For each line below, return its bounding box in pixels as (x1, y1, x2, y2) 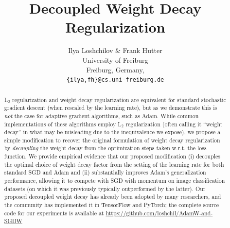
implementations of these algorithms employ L (4, 120, 122, 128)
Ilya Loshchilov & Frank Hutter (68, 45, 162, 55)
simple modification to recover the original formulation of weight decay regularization (4, 136, 220, 144)
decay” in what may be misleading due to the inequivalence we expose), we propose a (4, 128, 221, 136)
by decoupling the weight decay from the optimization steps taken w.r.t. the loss (4, 144, 207, 152)
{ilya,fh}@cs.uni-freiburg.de (66, 76, 164, 84)
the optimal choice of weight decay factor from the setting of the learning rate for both (4, 160, 224, 168)
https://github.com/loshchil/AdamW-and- (106, 209, 213, 217)
